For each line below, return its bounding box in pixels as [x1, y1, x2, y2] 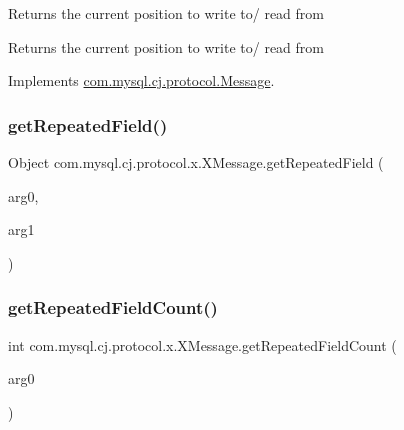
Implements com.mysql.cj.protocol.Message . [8, 70, 275, 91]
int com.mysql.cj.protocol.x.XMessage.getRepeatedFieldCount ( [8, 334, 397, 355]
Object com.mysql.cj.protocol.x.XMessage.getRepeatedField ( [8, 152, 384, 172]
